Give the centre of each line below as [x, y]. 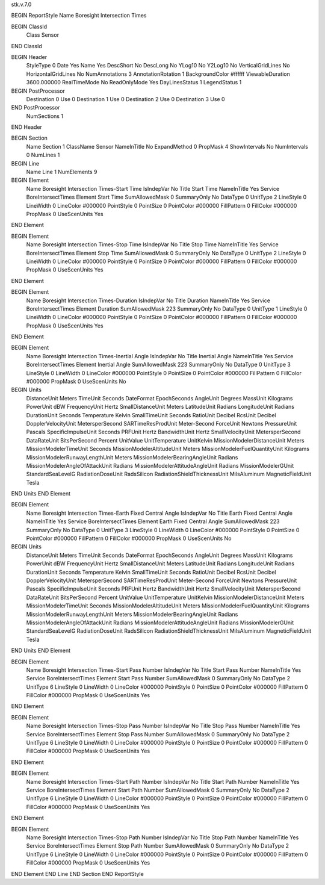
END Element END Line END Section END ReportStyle [77, 874]
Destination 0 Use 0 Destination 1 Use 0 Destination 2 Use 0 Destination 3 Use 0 [125, 99]
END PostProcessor [36, 108]
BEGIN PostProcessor [38, 91]
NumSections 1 [45, 116]
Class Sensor [43, 35]
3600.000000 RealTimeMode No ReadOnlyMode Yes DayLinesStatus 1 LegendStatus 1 [134, 82]
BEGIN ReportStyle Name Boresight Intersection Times [79, 16]
